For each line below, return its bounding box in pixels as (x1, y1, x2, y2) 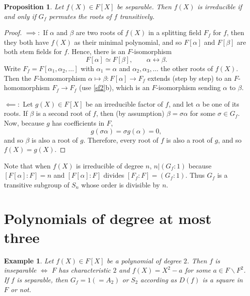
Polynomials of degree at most (4, 208, 212, 228)
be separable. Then (117, 1, 172, 11)
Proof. (4, 27, 22, 37)
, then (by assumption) (96, 108, 164, 118)
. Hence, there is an (67, 46, 125, 56)
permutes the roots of (49, 11, 112, 21)
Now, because (4, 117, 44, 128)
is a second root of (36, 108, 91, 118)
